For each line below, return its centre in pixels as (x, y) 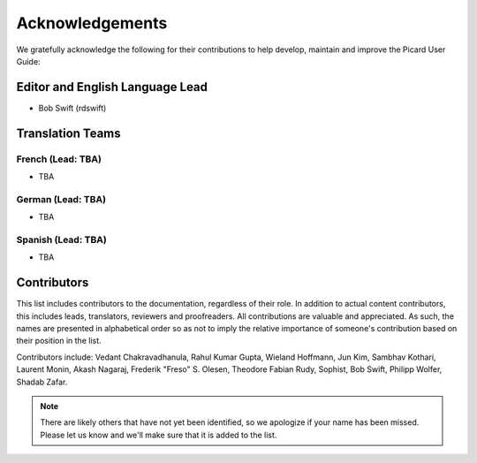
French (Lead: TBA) (59, 159)
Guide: (28, 61)
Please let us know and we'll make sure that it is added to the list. (159, 435)
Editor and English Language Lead (112, 87)
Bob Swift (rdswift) (72, 108)
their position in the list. (59, 341)
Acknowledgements (92, 23)
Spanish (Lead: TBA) (62, 239)
